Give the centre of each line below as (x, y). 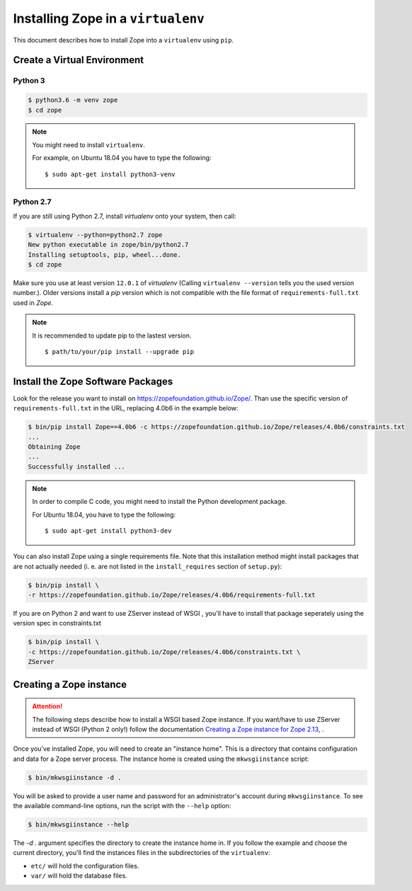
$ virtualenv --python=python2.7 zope (95, 235)
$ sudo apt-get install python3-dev (108, 530)
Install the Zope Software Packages (93, 381)
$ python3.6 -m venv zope (73, 100)
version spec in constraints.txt (57, 623)
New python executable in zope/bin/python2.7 (108, 245)
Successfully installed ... (76, 466)
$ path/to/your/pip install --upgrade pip (120, 351)
